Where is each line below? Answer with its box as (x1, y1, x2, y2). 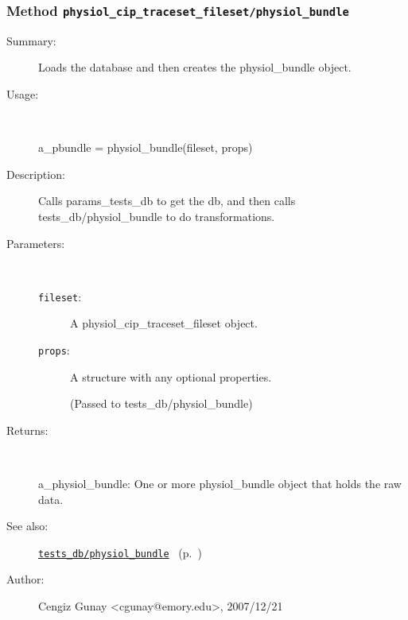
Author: (6, 571, 45, 587)
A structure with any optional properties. (70, 368, 272, 385)
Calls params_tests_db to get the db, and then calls (38, 192, 296, 209)
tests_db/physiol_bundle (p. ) (38, 544, 202, 560)
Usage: (6, 85, 39, 102)
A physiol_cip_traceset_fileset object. (70, 315, 258, 331)
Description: (6, 165, 65, 182)
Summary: (6, 32, 56, 48)
